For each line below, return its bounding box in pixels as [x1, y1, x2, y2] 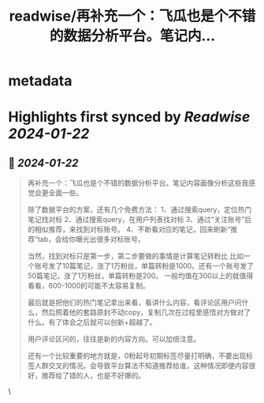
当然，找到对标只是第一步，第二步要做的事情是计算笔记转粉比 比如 [27, 251, 244, 261]
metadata [8, 72, 73, 90]
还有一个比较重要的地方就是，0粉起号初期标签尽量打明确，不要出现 [27, 351, 247, 360]
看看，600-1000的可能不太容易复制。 [27, 281, 150, 291]
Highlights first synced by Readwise [8, 108, 251, 126]
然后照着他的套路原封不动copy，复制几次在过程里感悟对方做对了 [41, 307, 251, 317]
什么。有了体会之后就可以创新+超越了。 [27, 318, 158, 327]
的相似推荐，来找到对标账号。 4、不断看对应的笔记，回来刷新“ [27, 224, 231, 234]
